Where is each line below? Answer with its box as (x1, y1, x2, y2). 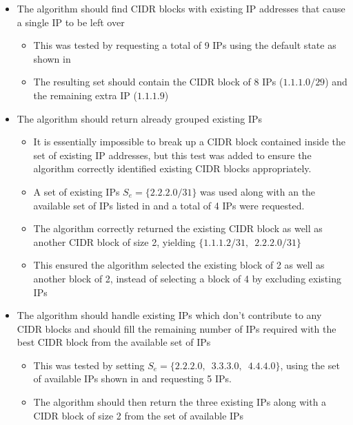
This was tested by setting (33, 357, 145, 372)
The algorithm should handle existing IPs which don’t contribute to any (17, 308, 322, 322)
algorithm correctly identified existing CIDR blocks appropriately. (33, 161, 312, 176)
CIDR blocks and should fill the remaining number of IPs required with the (17, 321, 336, 335)
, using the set (280, 357, 340, 372)
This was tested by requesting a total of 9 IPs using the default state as (33, 38, 336, 52)
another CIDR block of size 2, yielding (33, 234, 196, 249)
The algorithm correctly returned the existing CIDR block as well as (33, 221, 323, 236)
